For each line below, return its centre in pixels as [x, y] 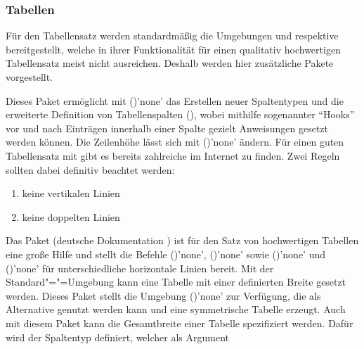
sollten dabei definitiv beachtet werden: [90, 169]
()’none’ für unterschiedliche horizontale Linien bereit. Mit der [140, 268]
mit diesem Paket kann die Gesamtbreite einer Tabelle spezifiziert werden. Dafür [180, 323]
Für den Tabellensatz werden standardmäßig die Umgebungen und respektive [172, 36]
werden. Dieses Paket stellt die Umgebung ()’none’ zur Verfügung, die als [163, 295]
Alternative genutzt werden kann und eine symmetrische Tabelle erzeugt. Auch [176, 309]
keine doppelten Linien [71, 216]
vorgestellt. [30, 77]
